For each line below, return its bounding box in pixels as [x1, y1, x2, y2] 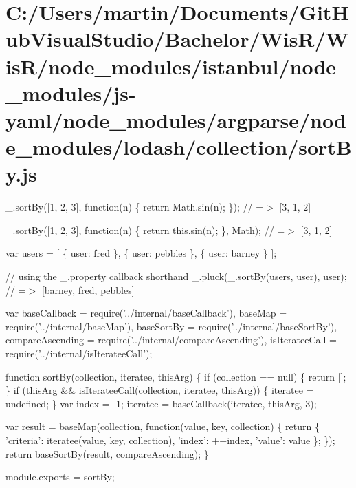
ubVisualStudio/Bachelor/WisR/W [5, 25, 349, 53]
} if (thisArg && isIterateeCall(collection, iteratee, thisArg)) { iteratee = [5, 383, 314, 397]
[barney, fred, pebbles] [41, 282, 135, 297]
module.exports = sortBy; [5, 469, 115, 484]
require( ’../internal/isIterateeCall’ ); [5, 346, 153, 360]
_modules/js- [5, 78, 136, 107]
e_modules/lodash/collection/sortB [5, 133, 352, 161]
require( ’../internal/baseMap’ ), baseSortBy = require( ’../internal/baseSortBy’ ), [5, 319, 337, 333]
